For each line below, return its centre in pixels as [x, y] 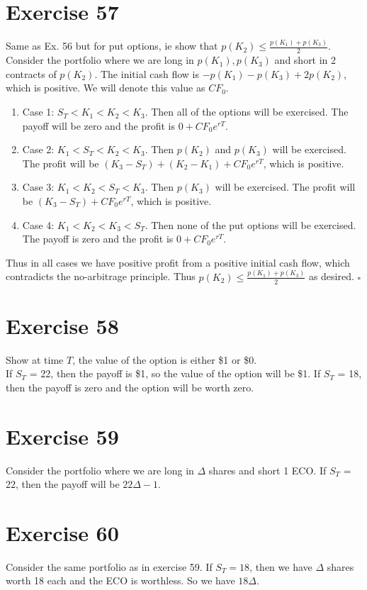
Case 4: [38, 224]
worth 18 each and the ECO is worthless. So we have [120, 580]
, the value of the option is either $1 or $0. [165, 359]
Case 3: [38, 187]
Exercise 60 [62, 532]
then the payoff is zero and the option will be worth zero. [130, 387]
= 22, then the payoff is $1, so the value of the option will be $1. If [175, 373]
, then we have [281, 566]
